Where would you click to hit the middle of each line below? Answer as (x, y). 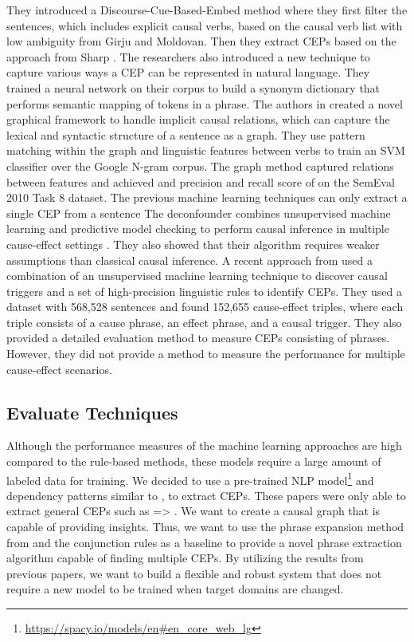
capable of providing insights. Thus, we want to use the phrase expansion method (205, 527)
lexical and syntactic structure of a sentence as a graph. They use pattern (186, 134)
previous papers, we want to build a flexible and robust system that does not (194, 573)
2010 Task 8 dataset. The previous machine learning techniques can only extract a (207, 197)
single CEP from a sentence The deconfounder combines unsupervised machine (199, 213)
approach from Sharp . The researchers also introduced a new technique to (188, 56)
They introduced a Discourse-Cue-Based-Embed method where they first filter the (207, 10)
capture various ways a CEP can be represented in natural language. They (188, 72)
